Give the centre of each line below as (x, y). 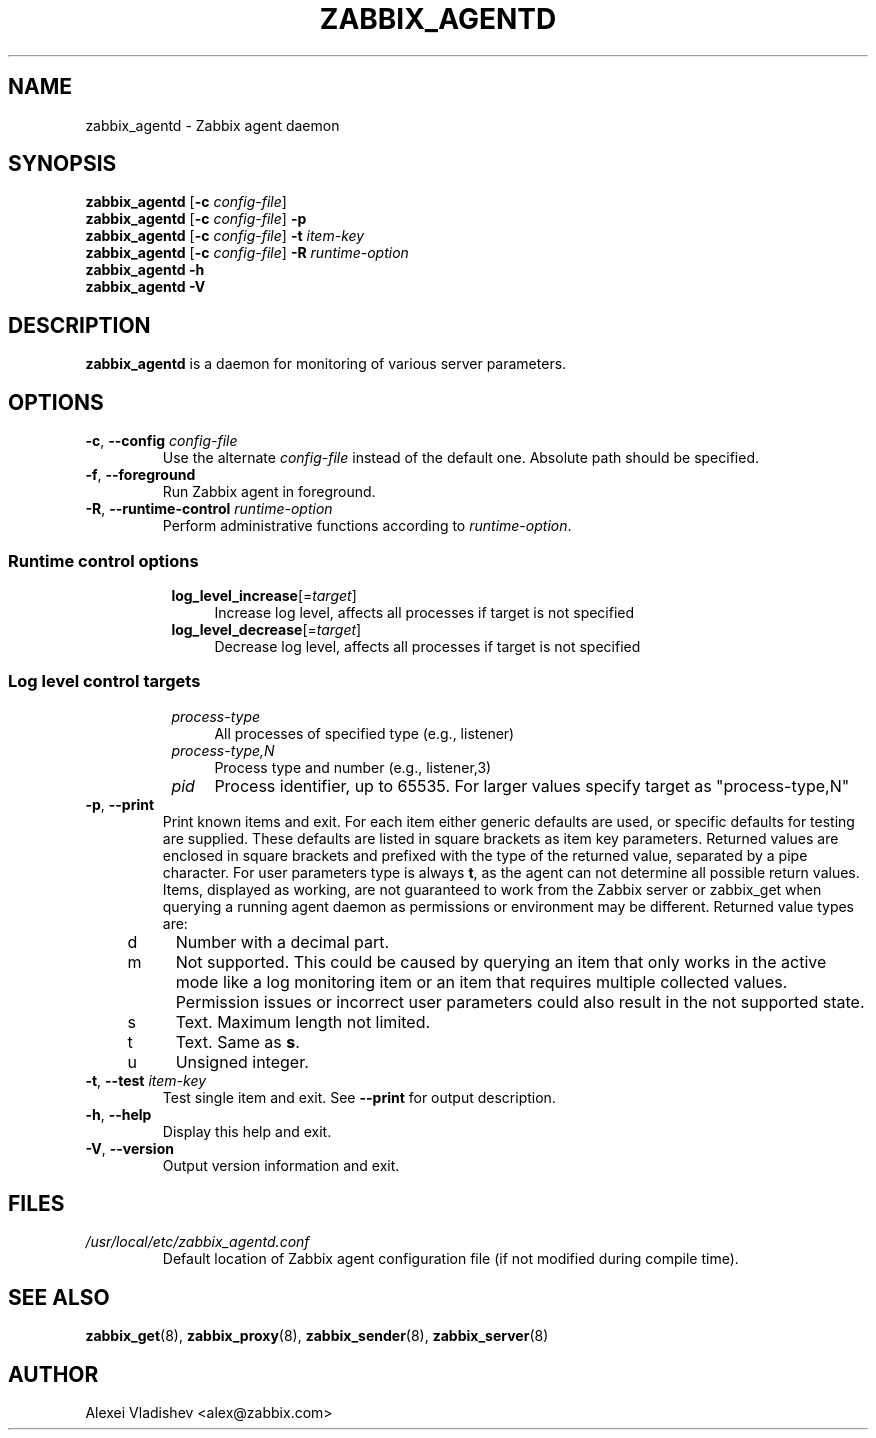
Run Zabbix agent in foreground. (269, 492)
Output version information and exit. (281, 1165)
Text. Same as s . (237, 1041)
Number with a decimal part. (282, 941)
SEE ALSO (59, 1297)
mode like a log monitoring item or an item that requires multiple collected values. (481, 981)
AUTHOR (53, 1374)
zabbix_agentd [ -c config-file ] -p (196, 219)
